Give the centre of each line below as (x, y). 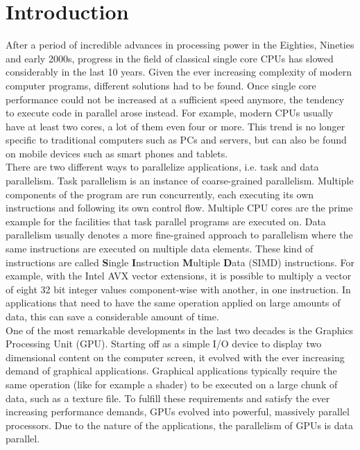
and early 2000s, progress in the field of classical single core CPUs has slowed (170, 58)
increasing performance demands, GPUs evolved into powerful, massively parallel (178, 412)
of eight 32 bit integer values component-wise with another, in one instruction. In (178, 289)
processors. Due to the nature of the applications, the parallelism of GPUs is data (179, 425)
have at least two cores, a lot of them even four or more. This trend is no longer (175, 126)
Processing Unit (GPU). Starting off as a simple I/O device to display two (164, 344)
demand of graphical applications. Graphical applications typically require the (171, 371)
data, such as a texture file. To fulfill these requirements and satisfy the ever (168, 398)
